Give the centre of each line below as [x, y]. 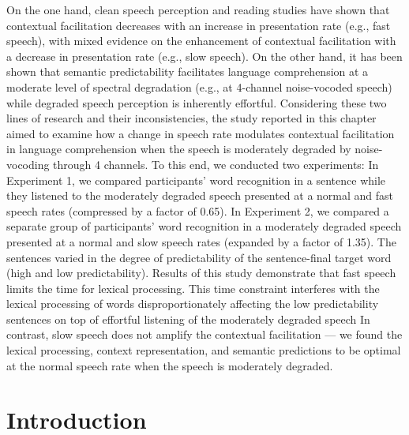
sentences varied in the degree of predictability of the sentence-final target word [199, 257]
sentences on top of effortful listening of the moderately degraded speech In [188, 319]
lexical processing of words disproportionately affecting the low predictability [193, 304]
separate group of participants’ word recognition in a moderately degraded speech [204, 226]
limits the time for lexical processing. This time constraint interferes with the [193, 288]
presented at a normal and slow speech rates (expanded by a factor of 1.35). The [201, 241]
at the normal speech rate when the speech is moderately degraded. [170, 365]
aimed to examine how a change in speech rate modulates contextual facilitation [201, 133]
